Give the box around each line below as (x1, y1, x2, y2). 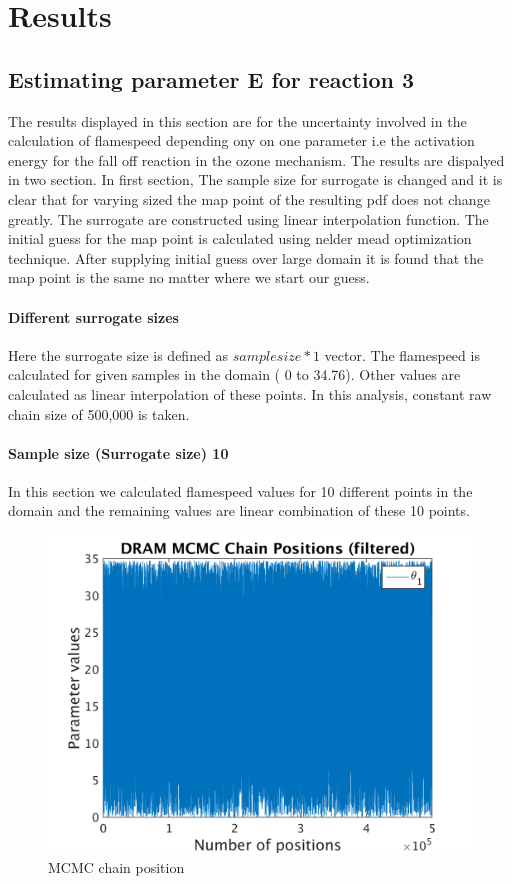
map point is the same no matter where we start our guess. (8, 267, 370, 288)
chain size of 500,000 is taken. (8, 403, 190, 424)
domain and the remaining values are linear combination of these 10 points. (8, 500, 470, 521)
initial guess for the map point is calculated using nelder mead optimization (8, 228, 472, 249)
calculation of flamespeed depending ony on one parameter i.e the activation (8, 130, 475, 151)
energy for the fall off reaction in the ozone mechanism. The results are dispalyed (8, 149, 505, 170)
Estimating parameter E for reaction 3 (8, 63, 415, 94)
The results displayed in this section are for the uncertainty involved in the (8, 110, 467, 131)
